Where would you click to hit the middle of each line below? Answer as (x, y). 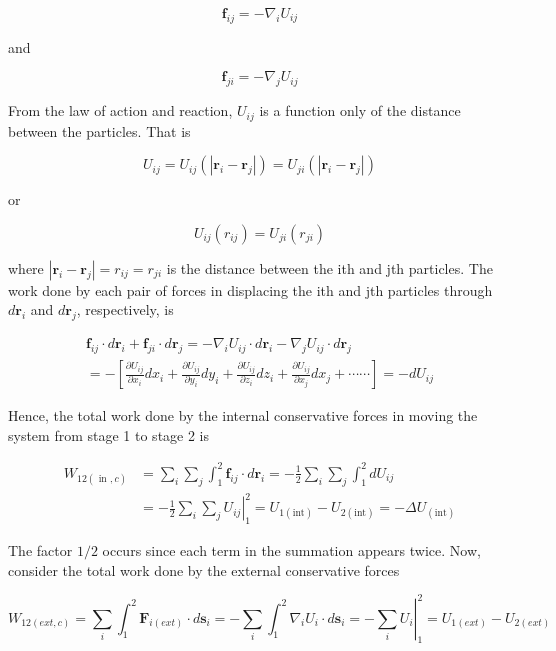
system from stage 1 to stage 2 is (109, 434)
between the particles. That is (99, 130)
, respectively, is (125, 309)
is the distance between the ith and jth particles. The (329, 267)
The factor (40, 549)
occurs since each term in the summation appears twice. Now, (291, 549)
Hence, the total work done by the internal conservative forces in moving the (243, 415)
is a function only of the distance (360, 110)
